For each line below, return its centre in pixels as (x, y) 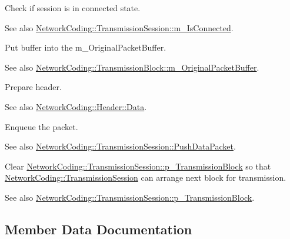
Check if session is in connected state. (73, 8)
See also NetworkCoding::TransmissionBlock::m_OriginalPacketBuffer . (132, 67)
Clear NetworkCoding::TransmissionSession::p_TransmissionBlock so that (138, 166)
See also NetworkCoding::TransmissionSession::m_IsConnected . (119, 27)
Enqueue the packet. (41, 126)
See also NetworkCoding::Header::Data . (76, 106)
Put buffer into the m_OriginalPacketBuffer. (86, 47)
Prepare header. (33, 87)
